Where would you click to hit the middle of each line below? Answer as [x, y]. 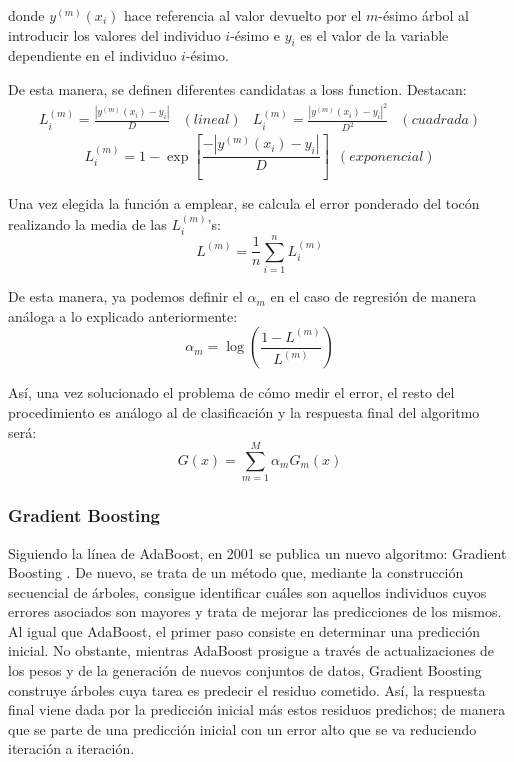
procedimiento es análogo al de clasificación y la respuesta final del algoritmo [244, 411]
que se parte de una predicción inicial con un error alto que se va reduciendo [242, 728]
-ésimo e [255, 34]
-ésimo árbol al [424, 15]
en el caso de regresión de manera [373, 296]
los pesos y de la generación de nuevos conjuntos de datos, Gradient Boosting [245, 670]
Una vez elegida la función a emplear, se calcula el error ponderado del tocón [244, 203]
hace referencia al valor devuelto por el [242, 15]
